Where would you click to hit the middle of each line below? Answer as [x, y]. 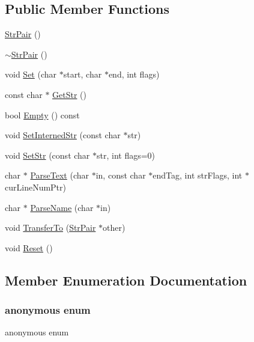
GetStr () [69, 94]
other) [114, 227]
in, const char [121, 175]
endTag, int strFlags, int [198, 175]
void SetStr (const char [47, 155]
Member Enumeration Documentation [126, 280]
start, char [83, 74]
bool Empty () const [42, 115]
